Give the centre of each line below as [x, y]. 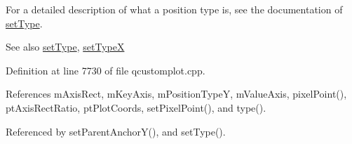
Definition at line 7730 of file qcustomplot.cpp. [106, 70]
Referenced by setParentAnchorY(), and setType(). [116, 131]
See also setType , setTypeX [65, 47]
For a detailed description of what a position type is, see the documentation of [174, 9]
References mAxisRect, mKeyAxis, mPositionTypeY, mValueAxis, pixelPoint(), [176, 94]
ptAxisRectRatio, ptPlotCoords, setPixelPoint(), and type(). [136, 107]
